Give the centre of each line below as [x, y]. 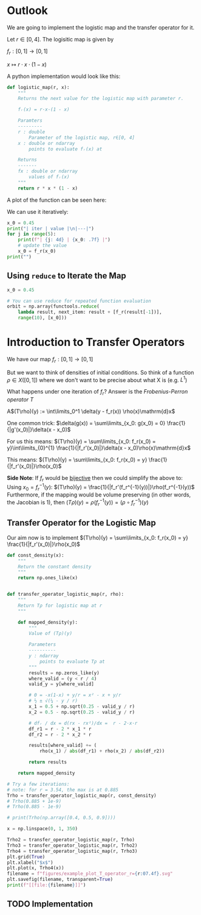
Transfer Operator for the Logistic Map [82, 523]
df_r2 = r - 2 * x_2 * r [60, 735]
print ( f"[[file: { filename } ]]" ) [46, 885]
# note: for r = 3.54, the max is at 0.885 [63, 790]
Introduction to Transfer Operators [96, 342]
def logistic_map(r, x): [38, 87]
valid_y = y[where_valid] [62, 684]
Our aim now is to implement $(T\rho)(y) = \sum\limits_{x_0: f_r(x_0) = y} [98, 537]
